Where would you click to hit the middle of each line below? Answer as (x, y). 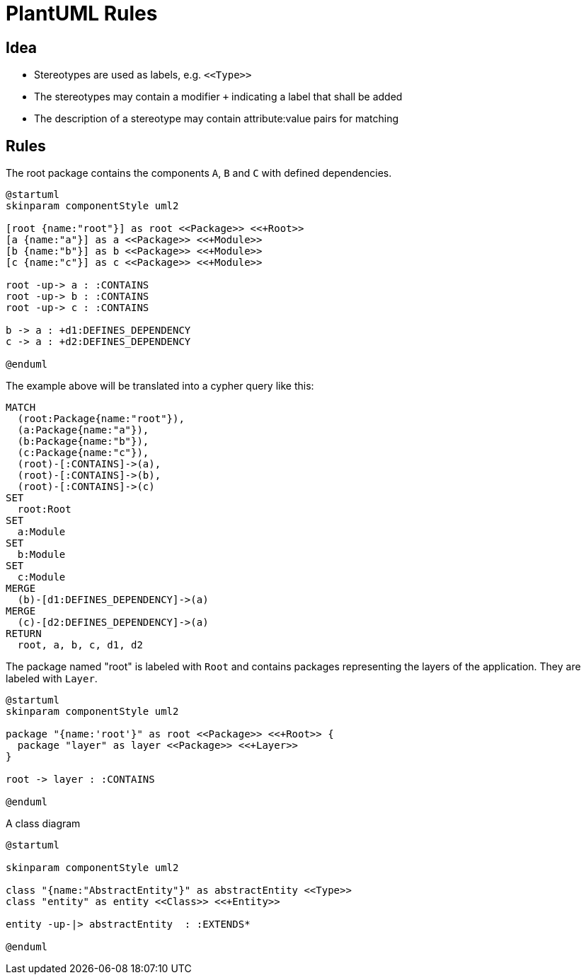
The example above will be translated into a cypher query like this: (160, 386)
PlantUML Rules (82, 13)
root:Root (44, 509)
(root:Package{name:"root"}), (101, 419)
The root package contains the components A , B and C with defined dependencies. (199, 173)
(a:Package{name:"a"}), (83, 430)
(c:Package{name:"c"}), (83, 453)
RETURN (24, 634)
